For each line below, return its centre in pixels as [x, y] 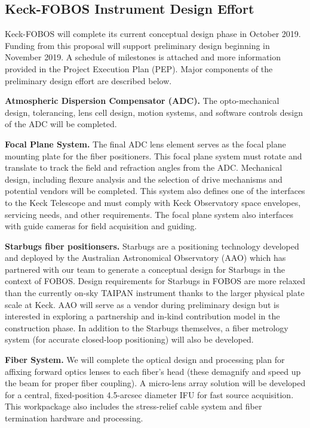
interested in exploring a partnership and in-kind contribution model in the [142, 316]
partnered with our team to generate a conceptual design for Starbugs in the [145, 269]
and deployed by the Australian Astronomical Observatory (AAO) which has [145, 258]
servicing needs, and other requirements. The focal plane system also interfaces [149, 214]
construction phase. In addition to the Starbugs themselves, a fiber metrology [147, 327]
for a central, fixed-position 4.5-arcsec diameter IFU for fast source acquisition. [149, 394]
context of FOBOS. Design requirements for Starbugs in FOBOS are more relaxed [155, 281]
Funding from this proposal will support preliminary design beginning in [137, 45]
